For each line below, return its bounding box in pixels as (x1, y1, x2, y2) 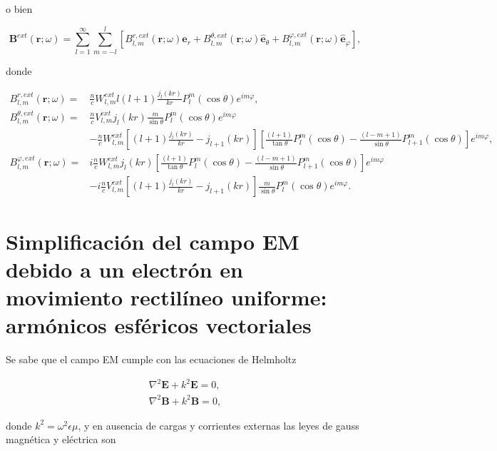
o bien (6, 1, 33, 16)
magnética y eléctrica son (6, 432, 116, 447)
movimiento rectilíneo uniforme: (6, 282, 327, 311)
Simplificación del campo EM (6, 226, 299, 255)
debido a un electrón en (6, 254, 243, 283)
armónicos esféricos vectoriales (6, 310, 312, 340)
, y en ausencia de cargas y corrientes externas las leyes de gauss (78, 417, 359, 432)
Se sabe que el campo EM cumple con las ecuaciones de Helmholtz (6, 352, 297, 367)
